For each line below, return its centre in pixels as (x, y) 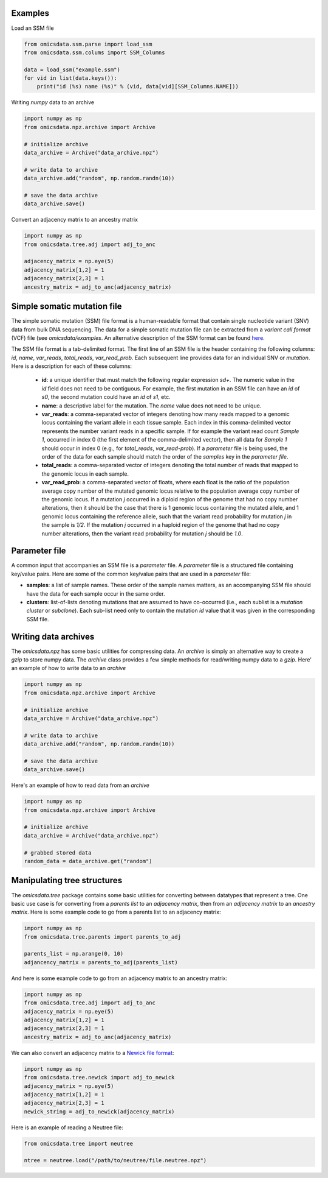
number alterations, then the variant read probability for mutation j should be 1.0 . (142, 534)
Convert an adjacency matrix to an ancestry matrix (74, 220)
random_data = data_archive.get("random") (88, 861)
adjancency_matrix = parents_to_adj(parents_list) (101, 962)
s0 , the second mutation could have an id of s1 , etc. (106, 397)
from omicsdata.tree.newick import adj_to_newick (99, 1077)
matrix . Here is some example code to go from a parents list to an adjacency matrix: (116, 912)
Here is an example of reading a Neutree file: (67, 1127)
